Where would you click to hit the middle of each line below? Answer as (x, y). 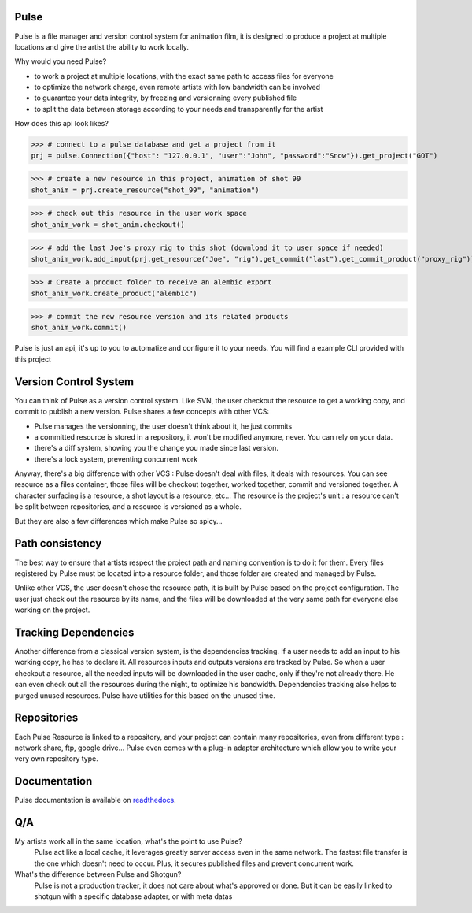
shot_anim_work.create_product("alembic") (114, 293)
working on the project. (52, 610)
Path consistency (58, 544)
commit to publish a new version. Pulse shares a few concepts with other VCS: (142, 412)
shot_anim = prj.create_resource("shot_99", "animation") (145, 190)
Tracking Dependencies (74, 632)
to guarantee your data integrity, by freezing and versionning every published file (166, 98)
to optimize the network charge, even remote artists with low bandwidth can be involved (177, 87)
